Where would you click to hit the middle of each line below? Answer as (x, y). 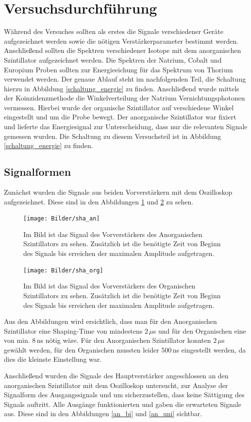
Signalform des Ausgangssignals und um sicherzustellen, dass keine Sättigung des (124, 395)
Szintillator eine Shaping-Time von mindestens (73, 330)
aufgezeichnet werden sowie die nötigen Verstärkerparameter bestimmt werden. (121, 41)
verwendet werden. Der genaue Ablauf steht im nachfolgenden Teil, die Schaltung (125, 79)
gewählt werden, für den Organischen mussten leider (82, 349)
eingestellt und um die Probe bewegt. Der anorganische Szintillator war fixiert (120, 117)
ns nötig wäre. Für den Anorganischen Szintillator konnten (124, 340)
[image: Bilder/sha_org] (63, 270)
